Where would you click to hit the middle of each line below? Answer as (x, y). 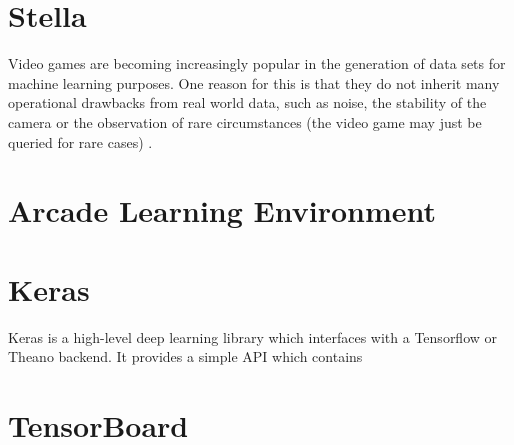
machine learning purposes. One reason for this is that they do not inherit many (254, 82)
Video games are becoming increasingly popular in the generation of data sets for (257, 63)
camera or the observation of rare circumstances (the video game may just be (245, 121)
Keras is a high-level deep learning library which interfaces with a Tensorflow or (253, 336)
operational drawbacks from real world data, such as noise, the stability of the (247, 102)
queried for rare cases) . (80, 141)
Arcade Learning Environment (222, 210)
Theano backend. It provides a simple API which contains (185, 356)
